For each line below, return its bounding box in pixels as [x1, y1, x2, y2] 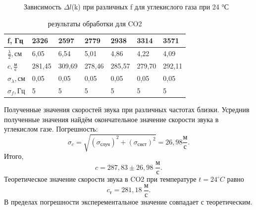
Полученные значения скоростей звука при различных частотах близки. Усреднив [4, 104, 250, 115]
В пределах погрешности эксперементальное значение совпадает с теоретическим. [4, 196, 253, 207]
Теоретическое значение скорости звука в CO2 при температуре [4, 174, 197, 184]
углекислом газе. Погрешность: [4, 124, 98, 134]
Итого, [4, 151, 24, 161]
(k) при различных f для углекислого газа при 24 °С [71, 1, 229, 11]
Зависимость [24, 1, 61, 11]
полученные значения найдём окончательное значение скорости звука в [4, 114, 219, 124]
